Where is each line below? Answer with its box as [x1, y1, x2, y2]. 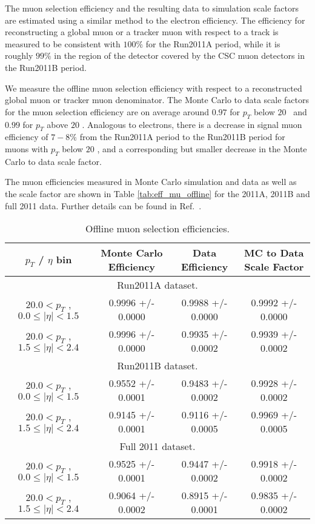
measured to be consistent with [5, 37, 121, 50]
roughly [5, 49, 33, 62]
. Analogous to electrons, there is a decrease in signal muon [82, 118, 302, 130]
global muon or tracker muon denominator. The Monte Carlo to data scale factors [5, 93, 310, 106]
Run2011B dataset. [117, 358, 198, 373]
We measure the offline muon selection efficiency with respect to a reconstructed [5, 81, 302, 94]
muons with [5, 142, 48, 155]
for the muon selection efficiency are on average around [5, 105, 209, 118]
